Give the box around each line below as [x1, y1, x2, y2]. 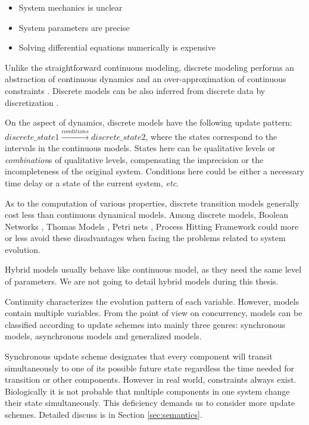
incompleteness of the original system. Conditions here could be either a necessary [5, 165, 305, 177]
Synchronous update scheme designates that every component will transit [5, 350, 273, 362]
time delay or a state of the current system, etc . [5, 176, 179, 189]
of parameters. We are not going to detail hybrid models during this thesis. [5, 275, 279, 287]
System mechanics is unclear [18, 1, 123, 13]
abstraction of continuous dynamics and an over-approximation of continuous [5, 73, 286, 85]
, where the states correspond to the [145, 130, 277, 142]
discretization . [5, 96, 59, 108]
